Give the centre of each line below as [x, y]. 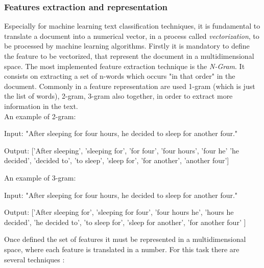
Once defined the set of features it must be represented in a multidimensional [125, 239]
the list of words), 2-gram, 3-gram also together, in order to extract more [118, 96]
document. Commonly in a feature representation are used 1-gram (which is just [130, 86]
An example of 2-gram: [40, 116]
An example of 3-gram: [40, 177]
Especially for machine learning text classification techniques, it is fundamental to [132, 26]
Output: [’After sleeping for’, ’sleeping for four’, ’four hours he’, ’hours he [119, 212]
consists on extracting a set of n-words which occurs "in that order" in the [120, 76]
